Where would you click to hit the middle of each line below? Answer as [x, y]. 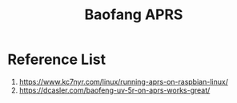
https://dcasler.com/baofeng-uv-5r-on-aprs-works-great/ [114, 90]
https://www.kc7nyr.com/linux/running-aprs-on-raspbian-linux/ [124, 81]
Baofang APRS [134, 15]
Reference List [56, 59]
